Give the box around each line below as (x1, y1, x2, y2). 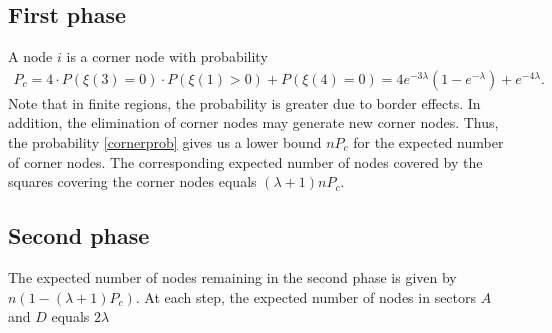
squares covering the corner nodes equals (8, 171, 257, 192)
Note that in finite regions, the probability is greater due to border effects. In (8, 92, 481, 113)
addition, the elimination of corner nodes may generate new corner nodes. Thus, (8, 112, 499, 133)
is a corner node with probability (66, 46, 268, 67)
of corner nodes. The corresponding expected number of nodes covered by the (8, 151, 483, 172)
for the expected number (353, 132, 504, 153)
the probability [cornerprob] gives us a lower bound (8, 132, 322, 153)
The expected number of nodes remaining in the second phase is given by (8, 267, 457, 287)
